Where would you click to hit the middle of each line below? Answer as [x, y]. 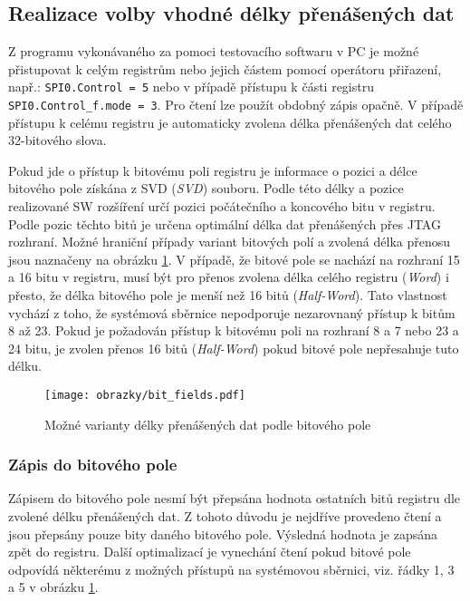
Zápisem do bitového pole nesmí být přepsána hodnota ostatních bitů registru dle [235, 498]
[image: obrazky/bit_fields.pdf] [145, 396]
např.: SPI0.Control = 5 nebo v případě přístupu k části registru [191, 87]
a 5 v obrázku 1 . [53, 587]
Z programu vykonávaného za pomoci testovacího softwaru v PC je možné [214, 51]
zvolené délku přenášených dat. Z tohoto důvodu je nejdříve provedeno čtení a [225, 516]
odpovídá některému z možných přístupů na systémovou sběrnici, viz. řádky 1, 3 [231, 569]
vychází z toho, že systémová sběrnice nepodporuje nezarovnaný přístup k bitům [232, 312]
